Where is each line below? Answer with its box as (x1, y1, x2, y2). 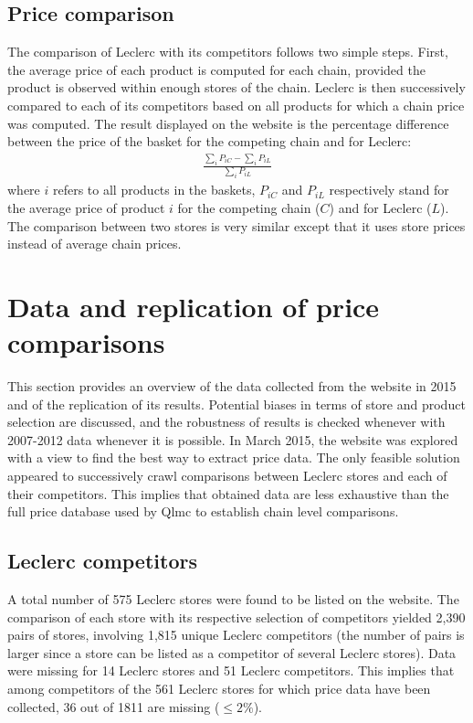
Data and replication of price (7, 287, 380, 324)
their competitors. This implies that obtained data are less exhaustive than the (7, 484, 449, 503)
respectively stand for (329, 180, 449, 199)
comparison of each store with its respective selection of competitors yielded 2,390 (7, 607, 466, 626)
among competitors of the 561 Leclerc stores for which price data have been (7, 678, 431, 697)
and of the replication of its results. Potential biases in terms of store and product (7, 394, 466, 413)
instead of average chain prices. (7, 234, 182, 253)
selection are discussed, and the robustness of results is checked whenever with (7, 412, 446, 431)
